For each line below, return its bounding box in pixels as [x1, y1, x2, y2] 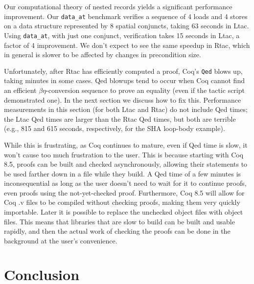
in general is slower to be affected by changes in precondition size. [4, 49, 201, 60]
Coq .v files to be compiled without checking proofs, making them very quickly [4, 197, 240, 207]
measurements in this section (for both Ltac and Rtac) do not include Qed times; [4, 104, 248, 114]
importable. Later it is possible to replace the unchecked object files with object [4, 207, 243, 217]
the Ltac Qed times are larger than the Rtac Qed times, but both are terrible [4, 113, 236, 124]
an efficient [4, 85, 37, 95]
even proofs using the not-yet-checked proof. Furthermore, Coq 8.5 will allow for [4, 187, 245, 197]
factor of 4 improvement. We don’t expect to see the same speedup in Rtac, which [4, 40, 250, 50]
